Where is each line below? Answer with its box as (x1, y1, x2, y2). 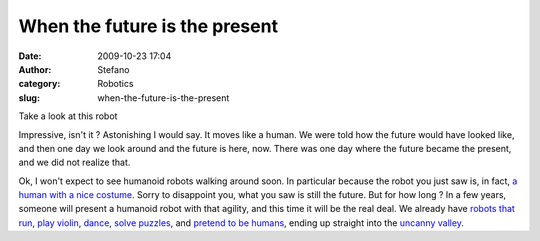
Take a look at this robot (18, 110, 118, 122)
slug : (18, 91, 40, 104)
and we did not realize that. (18, 156, 131, 169)
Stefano (97, 63, 130, 75)
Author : (18, 63, 52, 75)
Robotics (97, 78, 134, 90)
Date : (18, 50, 42, 62)
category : (18, 78, 61, 90)
